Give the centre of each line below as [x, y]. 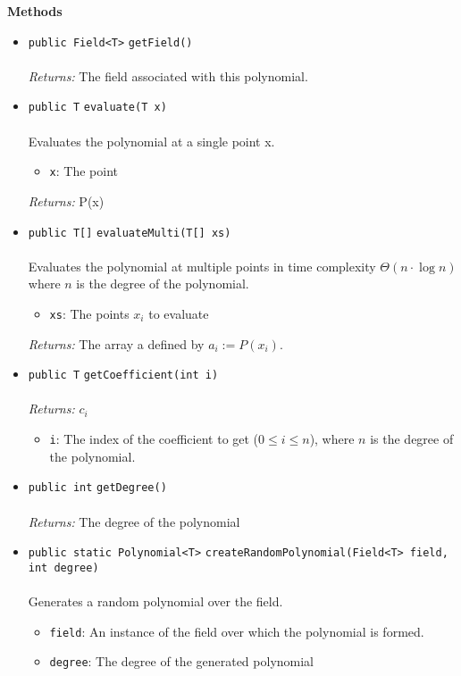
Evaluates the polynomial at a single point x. [151, 141]
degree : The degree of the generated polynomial [182, 661]
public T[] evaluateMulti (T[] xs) [130, 233]
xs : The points [89, 313]
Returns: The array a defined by [116, 343]
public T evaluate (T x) [97, 108]
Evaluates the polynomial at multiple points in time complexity [202, 266]
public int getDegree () [97, 488]
